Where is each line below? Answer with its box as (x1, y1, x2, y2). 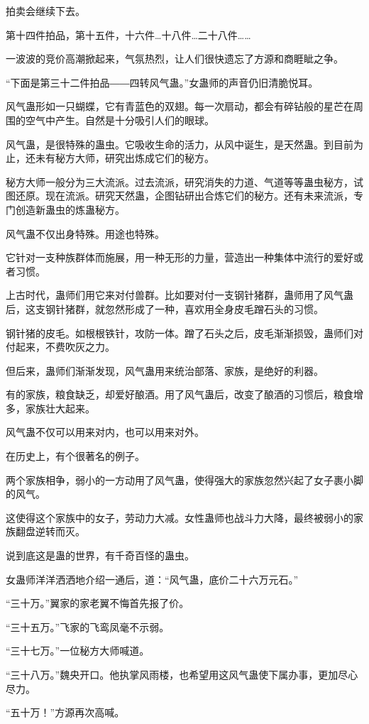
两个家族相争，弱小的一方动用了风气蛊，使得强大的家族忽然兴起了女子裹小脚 (6, 472, 363, 487)
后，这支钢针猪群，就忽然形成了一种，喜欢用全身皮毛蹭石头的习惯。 (6, 301, 324, 316)
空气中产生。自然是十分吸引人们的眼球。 (25, 112, 214, 127)
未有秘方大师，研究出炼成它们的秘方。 (35, 150, 214, 165)
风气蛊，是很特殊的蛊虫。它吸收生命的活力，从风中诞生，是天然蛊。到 (6, 136, 334, 151)
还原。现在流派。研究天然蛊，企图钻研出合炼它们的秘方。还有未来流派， (15, 188, 353, 203)
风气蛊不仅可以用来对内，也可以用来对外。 (6, 424, 204, 439)
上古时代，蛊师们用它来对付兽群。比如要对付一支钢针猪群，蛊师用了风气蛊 (6, 287, 353, 302)
